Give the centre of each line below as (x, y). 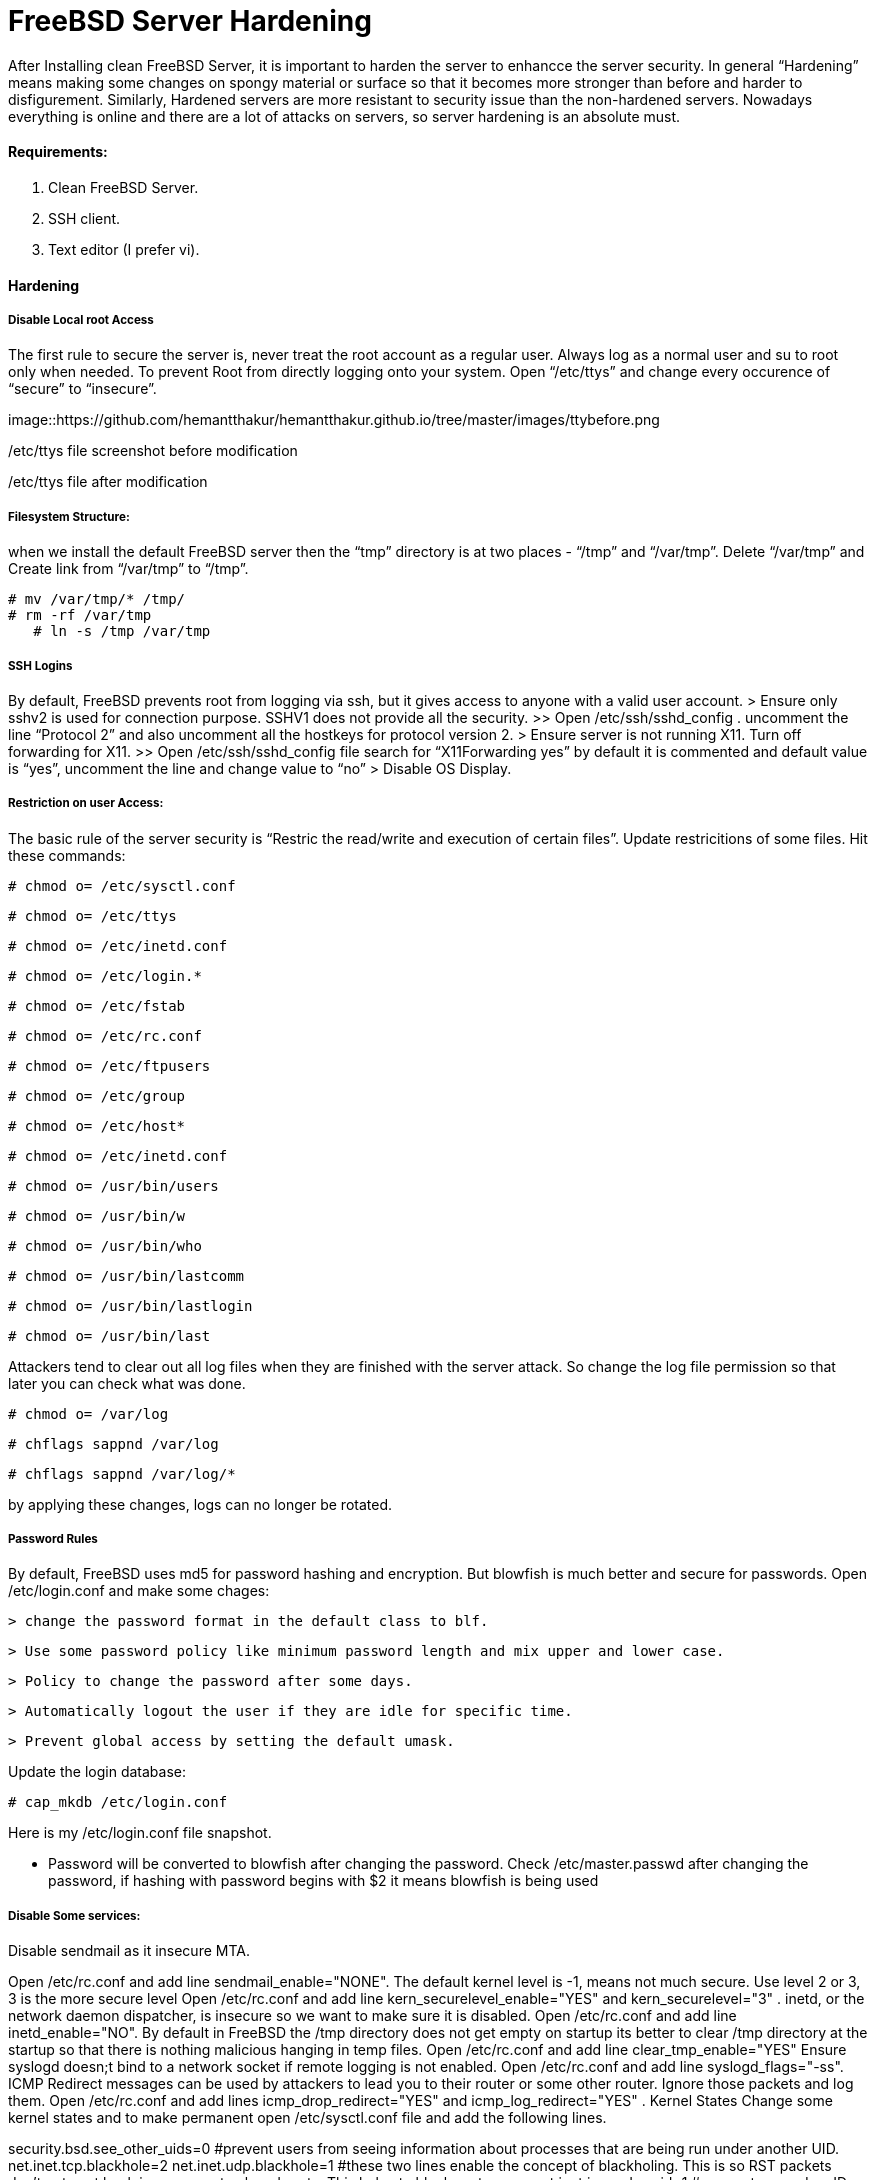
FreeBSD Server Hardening (190, 21)
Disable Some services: (74, 1915)
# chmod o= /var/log (88, 1413)
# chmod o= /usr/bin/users (113, 1185)
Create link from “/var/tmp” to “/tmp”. (128, 569)
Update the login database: (97, 1772)
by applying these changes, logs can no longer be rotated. (200, 1504)
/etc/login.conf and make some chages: (139, 1591)
